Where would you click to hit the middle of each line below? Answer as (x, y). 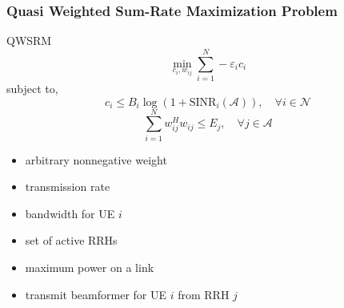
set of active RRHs (71, 240)
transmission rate (68, 186)
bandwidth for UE (70, 213)
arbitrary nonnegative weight (96, 159)
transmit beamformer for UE (96, 294)
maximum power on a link (90, 267)
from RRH (204, 294)
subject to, (32, 88)
